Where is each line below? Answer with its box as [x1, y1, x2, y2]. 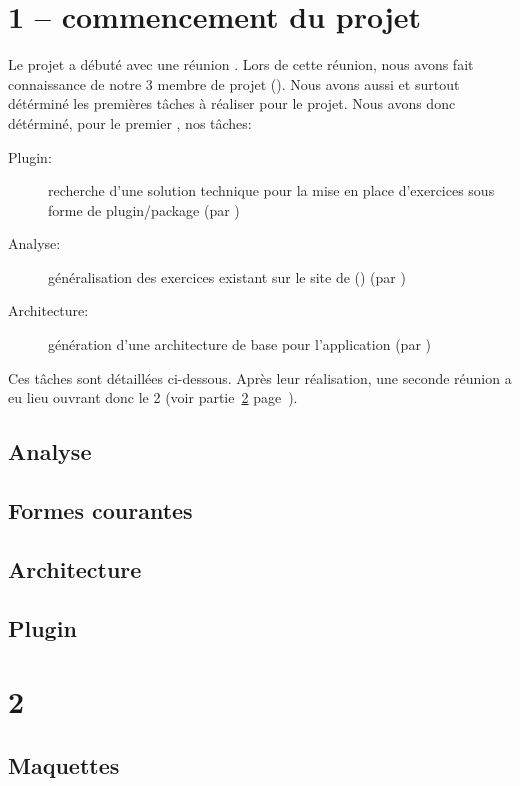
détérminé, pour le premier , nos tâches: [8, 112, 252, 133]
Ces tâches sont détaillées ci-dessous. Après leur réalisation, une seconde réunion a [8, 367, 512, 388]
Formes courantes [8, 495, 193, 526]
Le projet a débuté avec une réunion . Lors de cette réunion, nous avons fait [8, 54, 474, 75]
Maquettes [8, 749, 120, 780]
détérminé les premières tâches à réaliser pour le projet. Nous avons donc [8, 93, 456, 114]
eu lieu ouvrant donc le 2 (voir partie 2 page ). [8, 387, 298, 408]
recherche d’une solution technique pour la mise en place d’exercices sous [48, 180, 495, 201]
